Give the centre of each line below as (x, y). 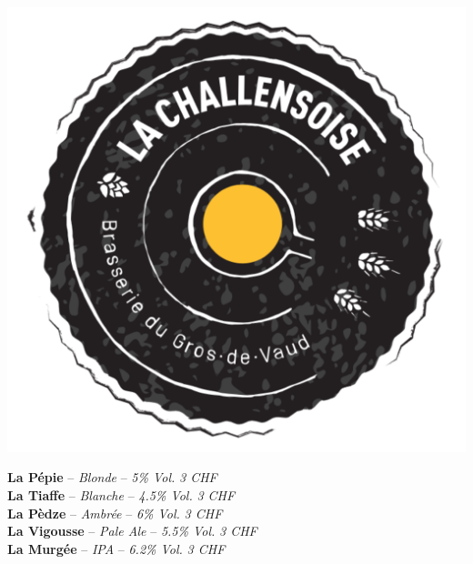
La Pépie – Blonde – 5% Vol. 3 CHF (112, 477)
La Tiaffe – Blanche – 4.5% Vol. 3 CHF (121, 494)
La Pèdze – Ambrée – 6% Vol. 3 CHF (115, 513)
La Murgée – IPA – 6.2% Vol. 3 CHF (116, 548)
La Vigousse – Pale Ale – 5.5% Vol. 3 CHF (132, 531)
